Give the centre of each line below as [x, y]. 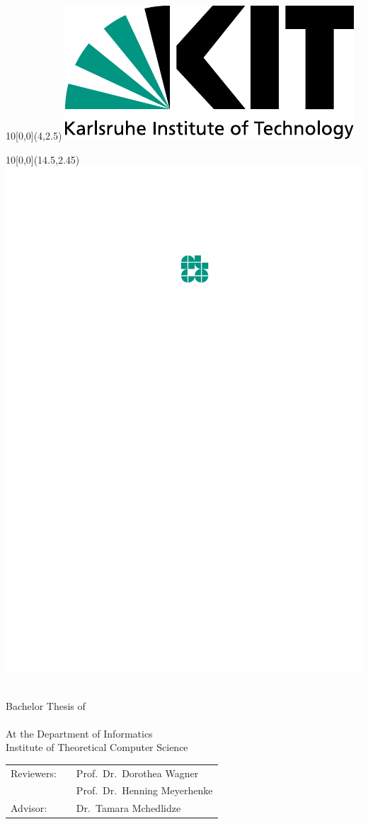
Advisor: [29, 808]
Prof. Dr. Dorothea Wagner [137, 773]
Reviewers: [34, 773]
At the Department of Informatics [79, 733]
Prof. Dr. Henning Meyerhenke [144, 790]
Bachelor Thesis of [46, 705]
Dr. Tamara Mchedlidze [128, 808]
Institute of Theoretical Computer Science [97, 747]
